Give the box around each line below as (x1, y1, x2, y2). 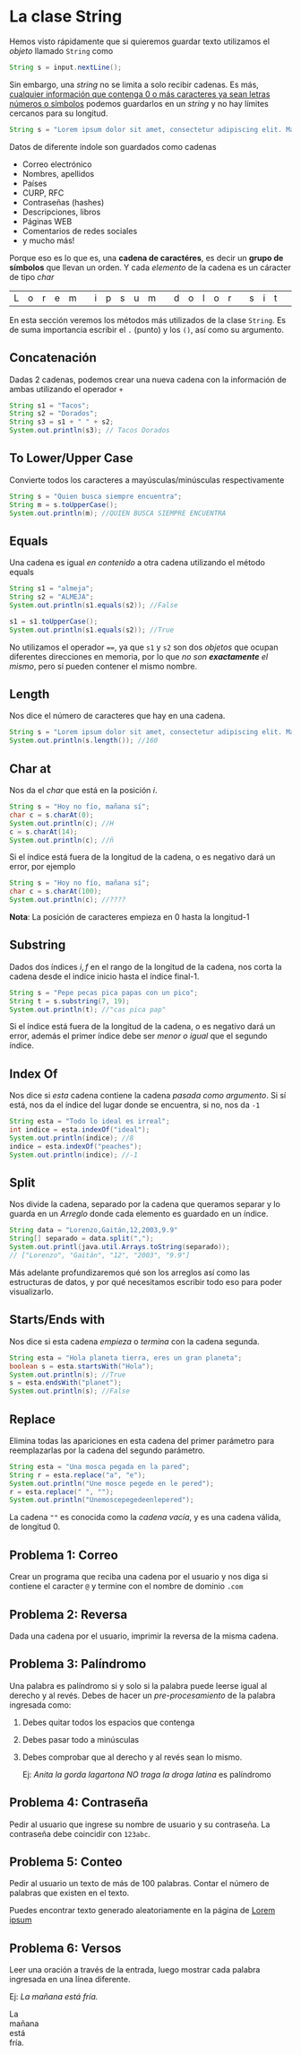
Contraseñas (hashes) (21, 197, 105, 207)
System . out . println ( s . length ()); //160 (9, 736, 159, 746)
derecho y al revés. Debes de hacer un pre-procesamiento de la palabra (9, 1690, 276, 1701)
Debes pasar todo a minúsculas (21, 1734, 140, 1745)
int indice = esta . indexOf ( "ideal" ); (9, 1125, 150, 1134)
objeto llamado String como (9, 45, 114, 56)
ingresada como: (9, 1699, 72, 1710)
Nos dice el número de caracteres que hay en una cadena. (9, 711, 226, 721)
